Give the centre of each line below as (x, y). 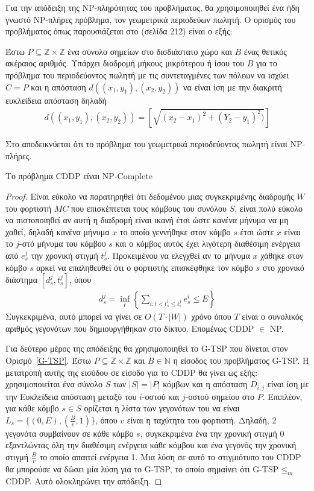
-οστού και (161, 396)
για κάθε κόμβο (32, 408)
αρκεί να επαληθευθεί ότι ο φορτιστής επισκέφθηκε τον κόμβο (145, 267)
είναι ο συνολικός (272, 316)
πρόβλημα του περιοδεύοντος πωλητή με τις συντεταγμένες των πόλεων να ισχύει (147, 74)
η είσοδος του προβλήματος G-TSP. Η (241, 360)
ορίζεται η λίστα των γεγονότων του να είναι (162, 408)
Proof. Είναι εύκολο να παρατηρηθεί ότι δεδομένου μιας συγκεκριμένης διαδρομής (150, 196)
